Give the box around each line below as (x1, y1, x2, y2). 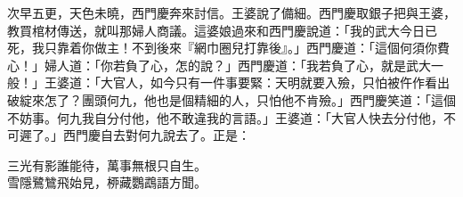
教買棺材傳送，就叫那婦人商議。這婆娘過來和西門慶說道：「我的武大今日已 (7, 21, 437, 39)
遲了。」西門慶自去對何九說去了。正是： (19, 126, 250, 144)
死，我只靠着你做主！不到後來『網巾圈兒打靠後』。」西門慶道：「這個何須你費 (7, 38, 450, 57)
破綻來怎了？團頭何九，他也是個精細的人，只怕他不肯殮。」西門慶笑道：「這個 (7, 90, 456, 109)
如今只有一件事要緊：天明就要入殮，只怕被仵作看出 (150, 73, 450, 92)
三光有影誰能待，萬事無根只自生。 (7, 155, 207, 174)
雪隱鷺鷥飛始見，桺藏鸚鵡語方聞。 (7, 173, 207, 192)
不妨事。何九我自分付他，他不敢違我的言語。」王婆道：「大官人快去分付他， (7, 108, 443, 127)
